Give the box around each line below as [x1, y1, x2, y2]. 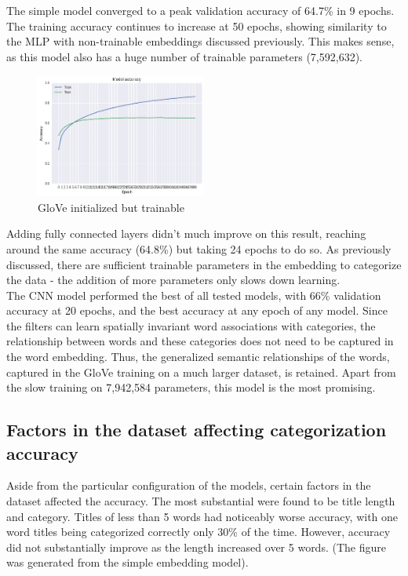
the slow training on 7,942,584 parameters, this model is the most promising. [6, 379, 376, 396]
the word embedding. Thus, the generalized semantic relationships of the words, [6, 348, 390, 365]
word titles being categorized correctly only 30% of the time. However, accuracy [6, 523, 391, 540]
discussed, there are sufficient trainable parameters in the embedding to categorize [6, 256, 402, 272]
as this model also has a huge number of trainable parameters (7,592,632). [6, 48, 362, 64]
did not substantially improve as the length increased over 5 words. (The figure [6, 538, 386, 555]
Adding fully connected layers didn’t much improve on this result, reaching [6, 225, 366, 242]
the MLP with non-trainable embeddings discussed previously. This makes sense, [6, 33, 395, 49]
